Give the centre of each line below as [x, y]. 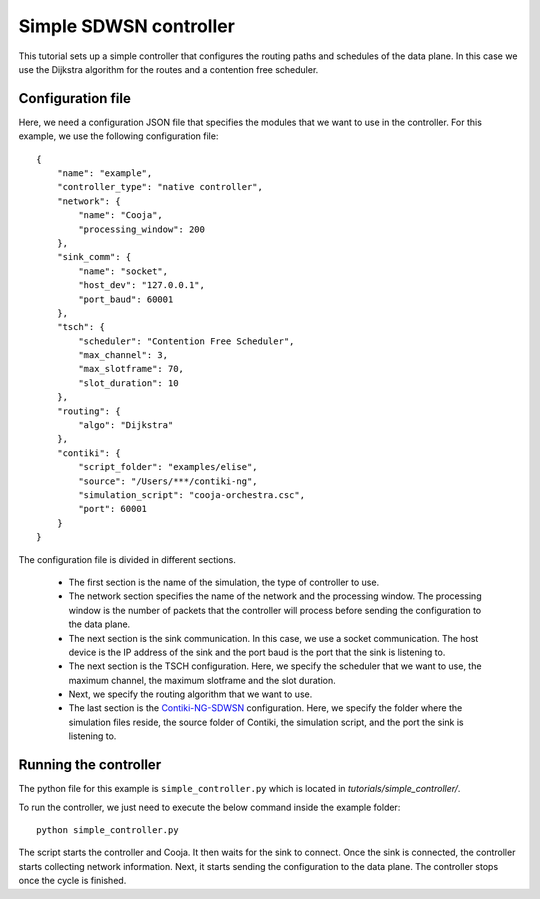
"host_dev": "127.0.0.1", [141, 285]
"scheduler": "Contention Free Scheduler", [186, 341]
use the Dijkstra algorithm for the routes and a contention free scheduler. [168, 69]
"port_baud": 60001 [126, 299]
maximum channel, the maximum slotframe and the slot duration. [202, 680]
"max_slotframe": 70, [131, 369]
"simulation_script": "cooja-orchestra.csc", [191, 495]
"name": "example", [104, 173]
